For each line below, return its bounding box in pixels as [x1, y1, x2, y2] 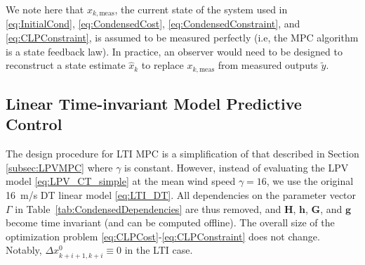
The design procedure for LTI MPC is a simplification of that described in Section [6, 146, 359, 161]
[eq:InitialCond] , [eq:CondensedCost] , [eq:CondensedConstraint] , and [6, 16, 300, 31]
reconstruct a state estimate [6, 58, 126, 72]
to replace [141, 58, 184, 72]
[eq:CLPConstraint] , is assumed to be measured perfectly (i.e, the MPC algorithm [6, 30, 359, 45]
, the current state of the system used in [114, 2, 288, 16]
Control [6, 113, 62, 135]
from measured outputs [218, 58, 318, 72]
